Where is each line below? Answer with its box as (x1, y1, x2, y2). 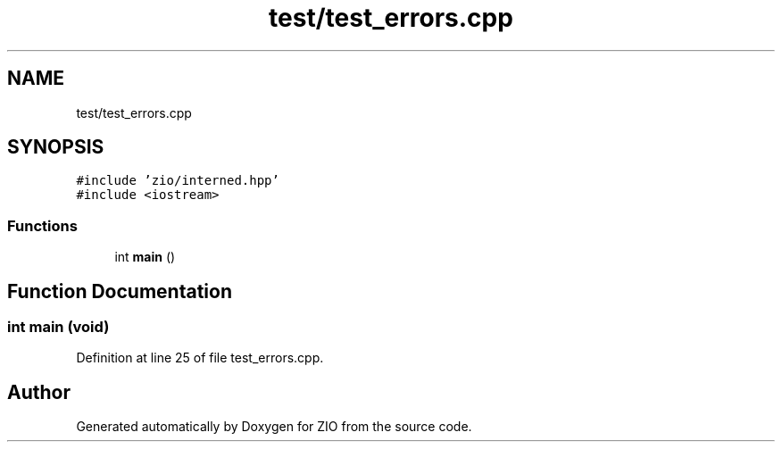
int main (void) (7, 318, 110, 337)
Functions (7, 216, 78, 235)
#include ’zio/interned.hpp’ (76, 173, 279, 188)
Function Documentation (7, 279, 232, 303)
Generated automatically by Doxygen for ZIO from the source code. (76, 419, 472, 435)
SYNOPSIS (7, 136, 104, 159)
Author (7, 380, 71, 403)
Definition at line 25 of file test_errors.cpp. (76, 350, 324, 366)
